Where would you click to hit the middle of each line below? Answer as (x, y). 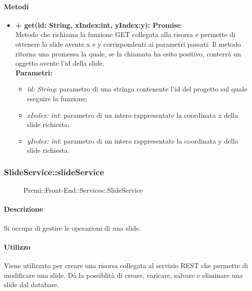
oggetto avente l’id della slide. (60, 63)
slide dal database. (31, 284)
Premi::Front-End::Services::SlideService (83, 190)
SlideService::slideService (54, 172)
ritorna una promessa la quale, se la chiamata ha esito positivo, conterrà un (128, 53)
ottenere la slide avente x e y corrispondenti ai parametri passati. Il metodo (128, 44)
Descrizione (24, 209)
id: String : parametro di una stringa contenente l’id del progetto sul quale (137, 89)
